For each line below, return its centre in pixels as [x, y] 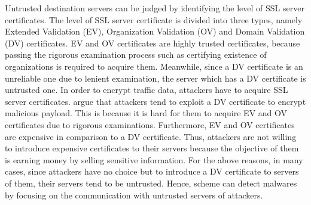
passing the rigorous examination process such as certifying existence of [136, 55]
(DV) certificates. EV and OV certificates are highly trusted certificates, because [153, 43]
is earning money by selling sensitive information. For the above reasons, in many [154, 159]
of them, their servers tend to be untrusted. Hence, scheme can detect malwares [151, 183]
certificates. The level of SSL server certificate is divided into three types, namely [154, 19]
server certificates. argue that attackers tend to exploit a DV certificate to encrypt [155, 101]
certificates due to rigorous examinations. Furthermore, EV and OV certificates [150, 124]
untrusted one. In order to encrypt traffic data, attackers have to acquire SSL [147, 90]
